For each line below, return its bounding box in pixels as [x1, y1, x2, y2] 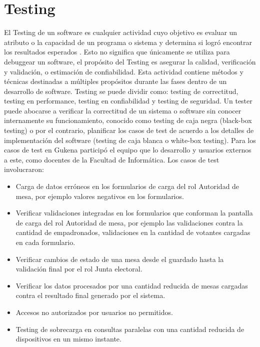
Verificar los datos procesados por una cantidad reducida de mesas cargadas [15, 280, 248, 290]
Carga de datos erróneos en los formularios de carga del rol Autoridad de [15, 181, 239, 191]
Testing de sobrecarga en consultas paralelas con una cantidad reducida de [15, 323, 244, 334]
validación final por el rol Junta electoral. [15, 263, 142, 274]
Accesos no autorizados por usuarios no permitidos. [15, 306, 173, 317]
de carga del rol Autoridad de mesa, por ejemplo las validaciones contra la [15, 217, 243, 227]
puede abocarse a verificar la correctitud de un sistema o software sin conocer [4, 105, 241, 115]
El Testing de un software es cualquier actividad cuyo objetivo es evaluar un [4, 27, 237, 37]
